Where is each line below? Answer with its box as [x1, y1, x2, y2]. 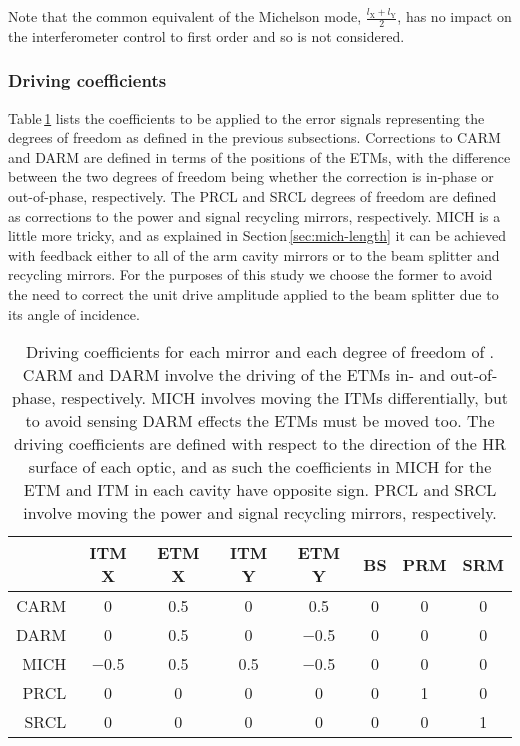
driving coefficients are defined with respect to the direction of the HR [13, 432, 507, 456]
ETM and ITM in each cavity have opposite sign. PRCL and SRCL [23, 478, 497, 502]
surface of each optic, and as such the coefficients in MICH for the [28, 455, 492, 479]
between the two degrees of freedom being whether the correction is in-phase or [8, 166, 494, 187]
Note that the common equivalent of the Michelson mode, [8, 6, 362, 26]
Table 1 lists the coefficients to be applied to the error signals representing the [8, 107, 485, 128]
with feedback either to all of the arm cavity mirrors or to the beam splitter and [8, 244, 500, 265]
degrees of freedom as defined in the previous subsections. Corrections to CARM [8, 127, 501, 148]
